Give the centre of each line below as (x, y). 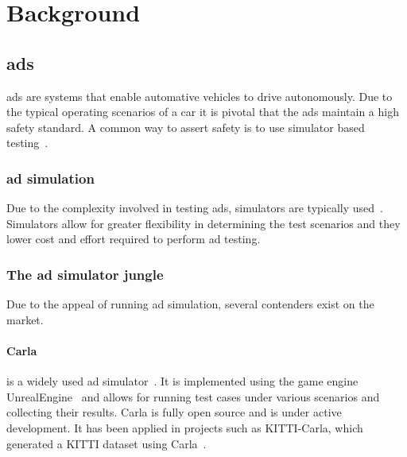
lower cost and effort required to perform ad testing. (134, 239)
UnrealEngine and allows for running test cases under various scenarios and (193, 396)
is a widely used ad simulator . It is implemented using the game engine (182, 381)
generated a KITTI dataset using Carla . (107, 443)
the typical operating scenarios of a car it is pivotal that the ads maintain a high (203, 112)
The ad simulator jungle (85, 274)
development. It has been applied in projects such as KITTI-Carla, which (185, 427)
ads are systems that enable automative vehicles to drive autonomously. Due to (200, 96)
